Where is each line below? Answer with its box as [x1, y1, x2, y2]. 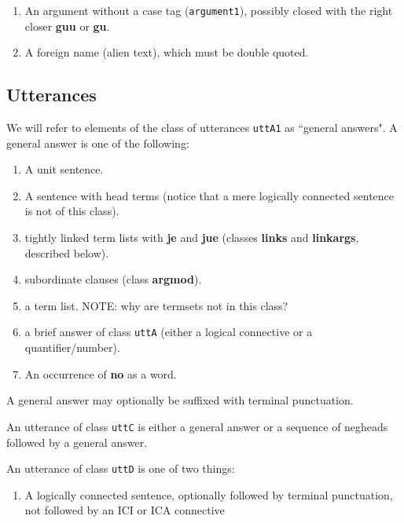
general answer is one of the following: [6, 134, 189, 151]
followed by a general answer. [6, 433, 148, 450]
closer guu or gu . [24, 17, 110, 34]
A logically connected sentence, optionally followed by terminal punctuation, [24, 486, 393, 503]
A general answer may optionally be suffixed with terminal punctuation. [6, 392, 354, 408]
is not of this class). [24, 203, 119, 219]
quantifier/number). [24, 339, 120, 356]
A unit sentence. [24, 161, 104, 177]
